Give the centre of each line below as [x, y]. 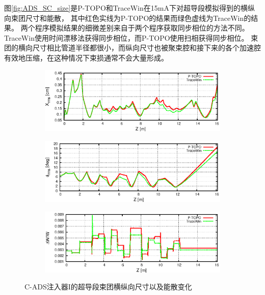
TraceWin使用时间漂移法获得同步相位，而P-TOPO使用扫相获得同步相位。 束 [131, 37]
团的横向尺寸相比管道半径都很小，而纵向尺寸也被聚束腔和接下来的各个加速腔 [132, 48]
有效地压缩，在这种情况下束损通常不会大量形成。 [86, 57]
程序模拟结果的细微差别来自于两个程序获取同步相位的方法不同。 [142, 28]
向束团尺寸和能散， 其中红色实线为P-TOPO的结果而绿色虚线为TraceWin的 [128, 18]
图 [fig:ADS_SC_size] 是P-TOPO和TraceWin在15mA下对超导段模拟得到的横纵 [129, 8]
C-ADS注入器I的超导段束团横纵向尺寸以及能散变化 [108, 287]
